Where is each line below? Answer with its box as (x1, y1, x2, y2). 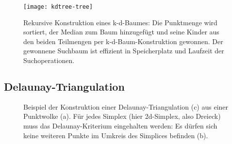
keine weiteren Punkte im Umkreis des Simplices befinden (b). (23, 130, 208, 140)
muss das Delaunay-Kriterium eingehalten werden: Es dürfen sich (23, 121, 217, 131)
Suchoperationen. (23, 55, 75, 65)
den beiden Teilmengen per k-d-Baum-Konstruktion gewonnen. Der (23, 36, 223, 46)
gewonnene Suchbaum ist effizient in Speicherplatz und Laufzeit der (23, 46, 224, 56)
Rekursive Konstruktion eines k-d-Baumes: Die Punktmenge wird (23, 17, 217, 27)
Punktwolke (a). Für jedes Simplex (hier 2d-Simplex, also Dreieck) (23, 111, 221, 121)
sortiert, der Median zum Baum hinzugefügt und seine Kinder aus (23, 27, 219, 37)
